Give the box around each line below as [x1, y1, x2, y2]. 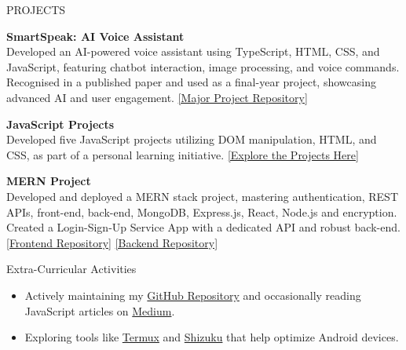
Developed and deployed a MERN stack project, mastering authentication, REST [6, 188, 398, 204]
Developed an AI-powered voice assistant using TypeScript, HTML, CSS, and [6, 43, 380, 60]
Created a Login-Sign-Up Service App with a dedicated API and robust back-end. [6, 219, 401, 235]
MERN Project [6, 173, 91, 189]
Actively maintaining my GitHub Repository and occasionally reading [24, 286, 361, 303]
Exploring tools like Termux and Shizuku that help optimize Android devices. [24, 329, 399, 345]
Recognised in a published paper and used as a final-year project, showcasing [6, 74, 376, 90]
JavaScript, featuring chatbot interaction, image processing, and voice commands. [6, 58, 400, 75]
